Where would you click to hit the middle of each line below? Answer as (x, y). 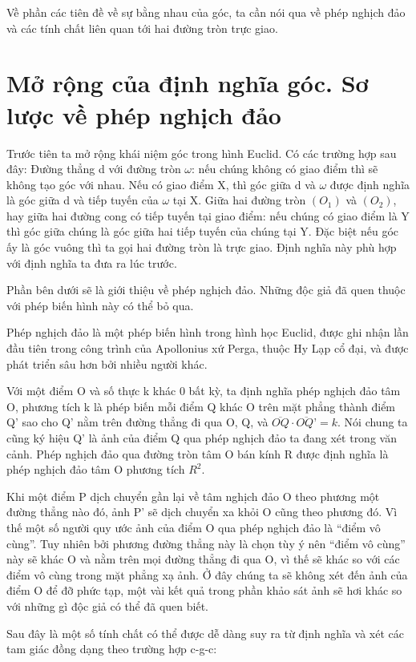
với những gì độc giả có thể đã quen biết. (108, 605)
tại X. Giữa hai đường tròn (239, 200)
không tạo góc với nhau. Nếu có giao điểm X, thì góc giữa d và (161, 184)
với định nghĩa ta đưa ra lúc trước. (92, 262)
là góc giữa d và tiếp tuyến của (83, 200)
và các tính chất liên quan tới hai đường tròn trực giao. (142, 28)
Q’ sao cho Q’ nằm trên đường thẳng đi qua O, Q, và (137, 422)
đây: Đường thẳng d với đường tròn (94, 169)
